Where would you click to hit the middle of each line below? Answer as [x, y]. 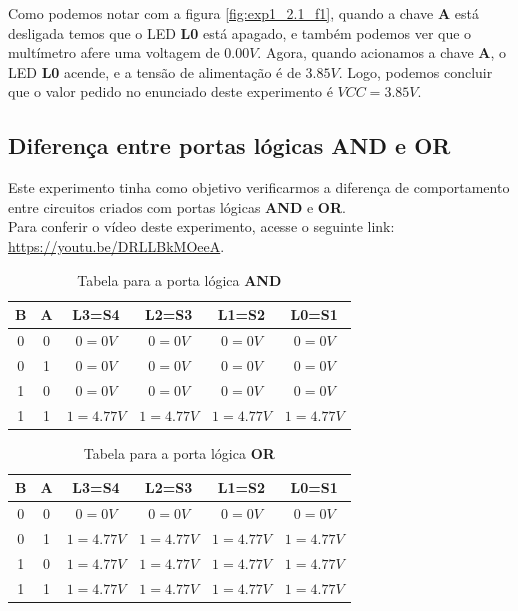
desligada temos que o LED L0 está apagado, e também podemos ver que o [240, 32]
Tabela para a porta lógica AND [179, 279]
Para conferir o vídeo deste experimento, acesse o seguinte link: [201, 226]
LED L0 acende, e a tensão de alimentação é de [154, 71]
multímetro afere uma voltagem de [114, 52]
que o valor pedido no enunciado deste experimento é [170, 91]
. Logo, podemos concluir [415, 71]
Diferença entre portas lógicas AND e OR [229, 145]
